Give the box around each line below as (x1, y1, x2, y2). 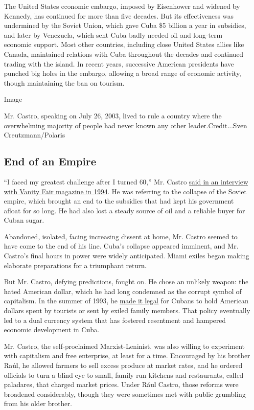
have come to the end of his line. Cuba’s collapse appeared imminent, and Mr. (4, 241, 239, 251)
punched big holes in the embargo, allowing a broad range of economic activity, (4, 68, 241, 78)
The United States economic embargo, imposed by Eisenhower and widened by (4, 1, 240, 11)
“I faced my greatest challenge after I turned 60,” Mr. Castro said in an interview (4, 176, 248, 186)
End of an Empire (4, 154, 96, 169)
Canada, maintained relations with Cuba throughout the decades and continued (4, 48, 244, 59)
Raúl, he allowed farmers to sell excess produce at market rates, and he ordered (4, 360, 243, 370)
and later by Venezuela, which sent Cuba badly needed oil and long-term (4, 29, 223, 40)
